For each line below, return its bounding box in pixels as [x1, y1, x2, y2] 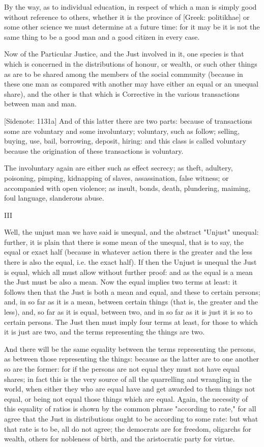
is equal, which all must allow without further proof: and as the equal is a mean [4, 266, 253, 277]
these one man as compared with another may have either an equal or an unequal [4, 78, 259, 89]
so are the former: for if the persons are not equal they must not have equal [4, 364, 240, 374]
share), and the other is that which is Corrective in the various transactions [4, 88, 240, 99]
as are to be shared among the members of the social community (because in [4, 68, 243, 79]
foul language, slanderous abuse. [4, 192, 104, 203]
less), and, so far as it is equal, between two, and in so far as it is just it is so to [4, 306, 253, 317]
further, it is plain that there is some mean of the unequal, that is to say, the [4, 236, 244, 247]
